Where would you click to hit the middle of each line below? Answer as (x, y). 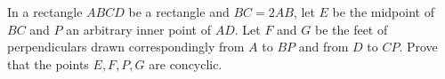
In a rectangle (45, 12)
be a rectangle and (179, 12)
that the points (48, 63)
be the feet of (351, 29)
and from (324, 47)
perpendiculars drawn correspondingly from (126, 47)
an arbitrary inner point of (138, 29)
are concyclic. (186, 63)
